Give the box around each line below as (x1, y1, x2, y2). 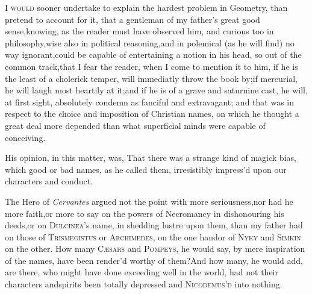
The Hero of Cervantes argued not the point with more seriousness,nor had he (5, 195, 293, 207)
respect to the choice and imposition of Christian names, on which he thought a (5, 107, 299, 120)
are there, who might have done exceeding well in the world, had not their (5, 266, 278, 278)
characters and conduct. (5, 175, 93, 187)
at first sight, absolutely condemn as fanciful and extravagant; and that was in (5, 95, 294, 108)
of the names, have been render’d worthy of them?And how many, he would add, (5, 254, 303, 266)
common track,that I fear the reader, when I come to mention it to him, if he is (5, 60, 298, 72)
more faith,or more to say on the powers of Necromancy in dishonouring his (5, 207, 284, 219)
